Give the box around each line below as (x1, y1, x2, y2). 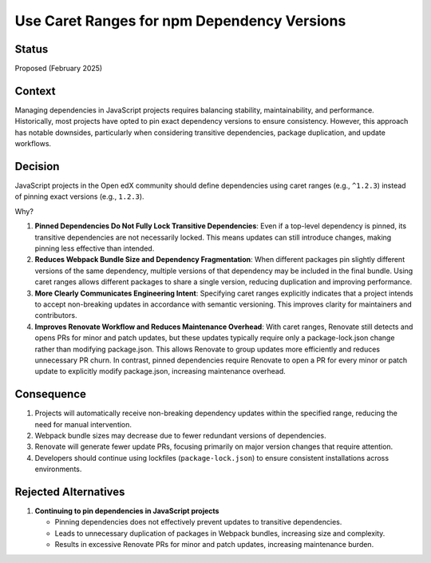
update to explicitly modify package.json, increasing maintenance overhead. (34, 367, 287, 376)
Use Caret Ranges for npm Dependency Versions (14, 12, 346, 30)
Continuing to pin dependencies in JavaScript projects (34, 506, 219, 516)
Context (14, 84, 56, 97)
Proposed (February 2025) (14, 64, 103, 73)
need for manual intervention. (34, 419, 132, 429)
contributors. (34, 311, 77, 320)
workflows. (14, 139, 52, 149)
